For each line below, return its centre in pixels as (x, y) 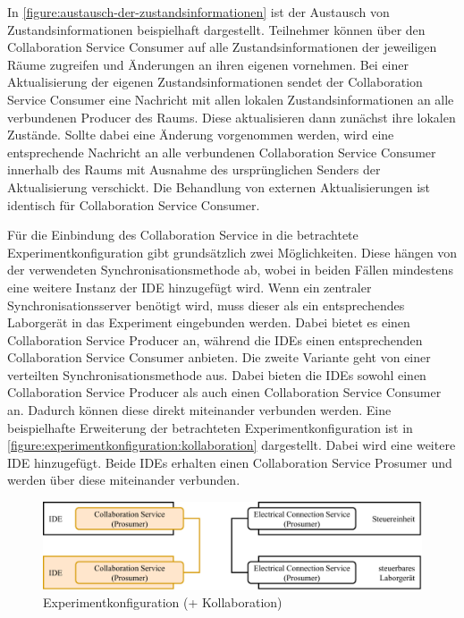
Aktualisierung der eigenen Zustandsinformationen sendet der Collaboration (215, 82)
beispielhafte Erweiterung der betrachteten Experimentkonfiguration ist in (210, 427)
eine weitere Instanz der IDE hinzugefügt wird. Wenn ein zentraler (190, 287)
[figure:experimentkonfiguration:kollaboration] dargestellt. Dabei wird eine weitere (232, 445)
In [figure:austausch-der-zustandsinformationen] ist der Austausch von (198, 12)
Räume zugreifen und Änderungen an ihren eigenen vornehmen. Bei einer (208, 64)
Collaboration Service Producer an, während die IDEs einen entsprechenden (215, 339)
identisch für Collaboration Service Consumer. (134, 204)
